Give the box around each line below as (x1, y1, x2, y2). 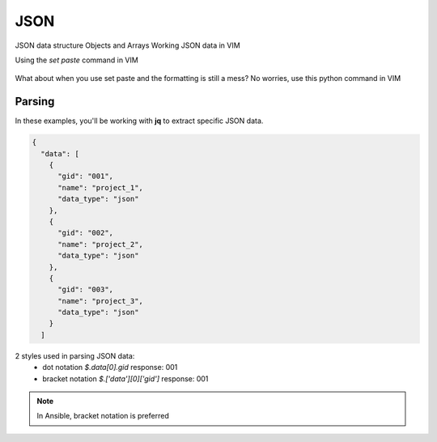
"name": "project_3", (57, 296, 143, 305)
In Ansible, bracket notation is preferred (36, 411, 169, 421)
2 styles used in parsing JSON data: (15, 351, 135, 360)
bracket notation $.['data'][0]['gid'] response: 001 (42, 373, 209, 384)
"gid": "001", (57, 172, 113, 181)
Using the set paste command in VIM (15, 55, 139, 65)
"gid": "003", (57, 285, 113, 295)
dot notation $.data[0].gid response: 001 (42, 363, 178, 372)
